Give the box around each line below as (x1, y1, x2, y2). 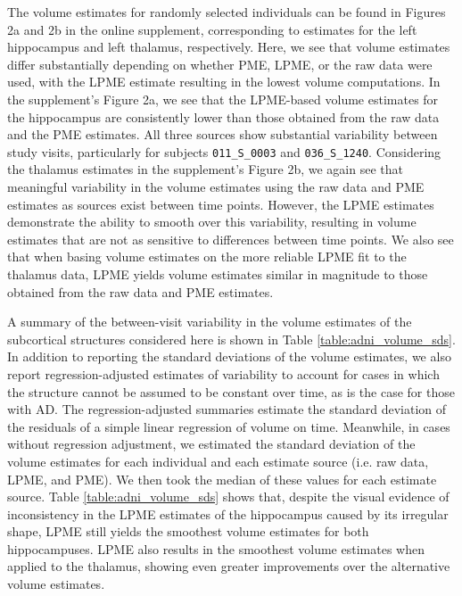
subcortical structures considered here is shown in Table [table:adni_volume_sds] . (7, 329, 456, 348)
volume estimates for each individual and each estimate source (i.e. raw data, (7, 451, 429, 470)
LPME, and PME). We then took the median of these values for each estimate (7, 469, 437, 488)
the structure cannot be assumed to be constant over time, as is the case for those (7, 382, 455, 401)
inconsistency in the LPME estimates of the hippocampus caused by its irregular (7, 504, 449, 523)
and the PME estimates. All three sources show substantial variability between (7, 125, 438, 144)
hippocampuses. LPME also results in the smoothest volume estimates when (7, 539, 425, 558)
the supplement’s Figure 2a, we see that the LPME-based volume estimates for (7, 89, 439, 108)
